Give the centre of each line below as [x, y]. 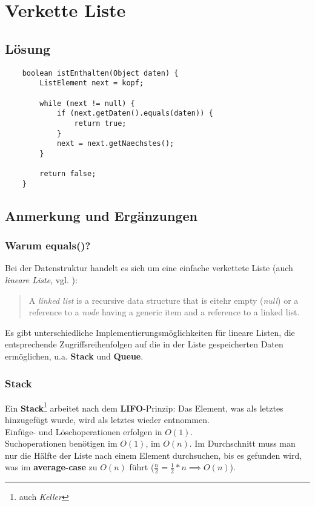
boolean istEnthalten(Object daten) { [100, 73]
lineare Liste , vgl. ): [41, 280]
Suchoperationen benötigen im [61, 443]
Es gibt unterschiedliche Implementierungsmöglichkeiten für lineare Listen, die [150, 332]
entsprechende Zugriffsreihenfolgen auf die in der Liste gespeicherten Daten [144, 344]
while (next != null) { [87, 103]
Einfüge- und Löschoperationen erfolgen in [84, 431]
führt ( [142, 467]
